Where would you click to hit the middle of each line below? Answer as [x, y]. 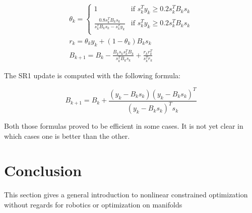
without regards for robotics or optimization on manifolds [93, 204]
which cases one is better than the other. [67, 136]
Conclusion [43, 170]
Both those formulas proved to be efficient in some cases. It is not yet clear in [124, 126]
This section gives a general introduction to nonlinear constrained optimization [126, 195]
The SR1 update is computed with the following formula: [92, 75]
